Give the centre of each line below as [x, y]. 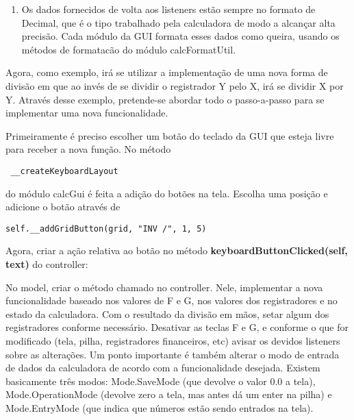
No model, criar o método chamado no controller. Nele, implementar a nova [164, 287]
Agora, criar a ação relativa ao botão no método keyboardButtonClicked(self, [177, 250]
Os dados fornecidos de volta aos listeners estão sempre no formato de [168, 9]
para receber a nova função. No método [88, 149]
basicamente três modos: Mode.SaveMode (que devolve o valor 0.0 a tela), [161, 381]
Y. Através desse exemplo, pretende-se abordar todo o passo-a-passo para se [165, 99]
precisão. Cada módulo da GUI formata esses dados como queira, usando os [180, 36]
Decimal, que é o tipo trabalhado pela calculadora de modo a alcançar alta [178, 22]
